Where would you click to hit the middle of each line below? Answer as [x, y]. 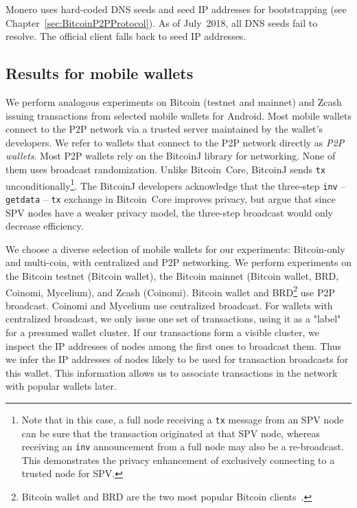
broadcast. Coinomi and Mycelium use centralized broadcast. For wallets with [169, 305]
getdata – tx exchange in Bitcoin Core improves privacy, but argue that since [171, 198]
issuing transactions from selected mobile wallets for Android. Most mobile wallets [178, 115]
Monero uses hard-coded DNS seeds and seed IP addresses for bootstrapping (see [176, 9]
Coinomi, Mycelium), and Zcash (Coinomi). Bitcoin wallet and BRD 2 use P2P [171, 291]
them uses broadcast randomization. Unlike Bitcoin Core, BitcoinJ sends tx [166, 169]
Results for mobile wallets [100, 73]
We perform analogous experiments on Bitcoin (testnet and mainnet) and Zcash [174, 101]
